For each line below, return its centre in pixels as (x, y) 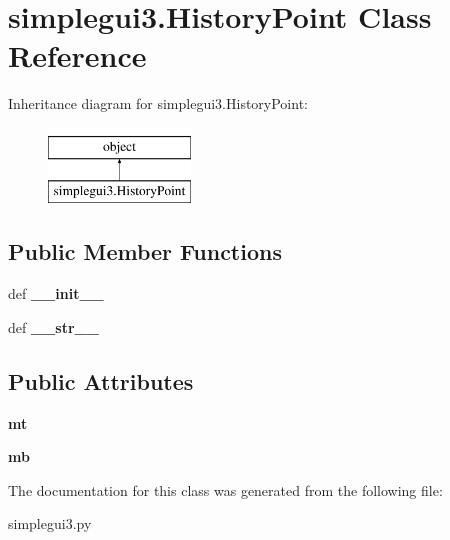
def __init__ (56, 293)
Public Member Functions (145, 251)
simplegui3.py (50, 523)
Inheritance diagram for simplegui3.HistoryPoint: (158, 103)
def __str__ (53, 326)
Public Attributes (101, 380)
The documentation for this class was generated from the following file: (225, 489)
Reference (77, 55)
